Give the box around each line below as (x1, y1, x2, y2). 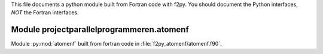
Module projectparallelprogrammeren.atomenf (11, 24, 190, 35)
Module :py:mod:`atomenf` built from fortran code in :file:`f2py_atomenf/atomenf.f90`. (11, 40, 223, 47)
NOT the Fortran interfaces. (11, 9, 79, 16)
